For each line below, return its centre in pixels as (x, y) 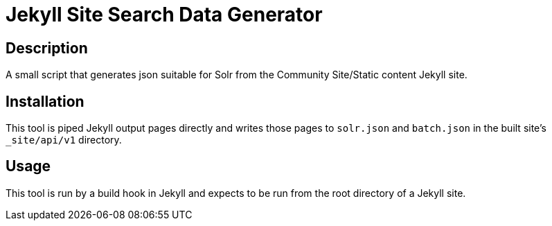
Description (47, 48)
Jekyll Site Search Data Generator (164, 15)
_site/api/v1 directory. (64, 140)
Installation (45, 101)
